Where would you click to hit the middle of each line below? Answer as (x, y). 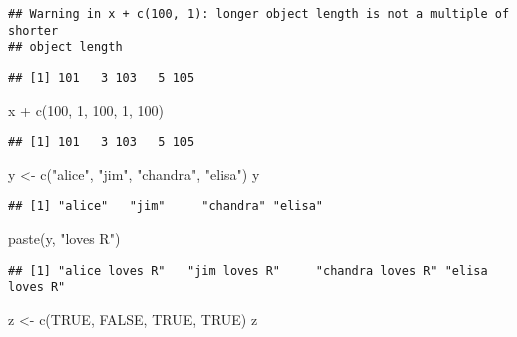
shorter (33, 30)
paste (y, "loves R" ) (64, 238)
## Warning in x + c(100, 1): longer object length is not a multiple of (259, 14)
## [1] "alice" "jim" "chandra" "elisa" (165, 206)
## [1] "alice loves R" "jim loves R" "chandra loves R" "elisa (248, 270)
